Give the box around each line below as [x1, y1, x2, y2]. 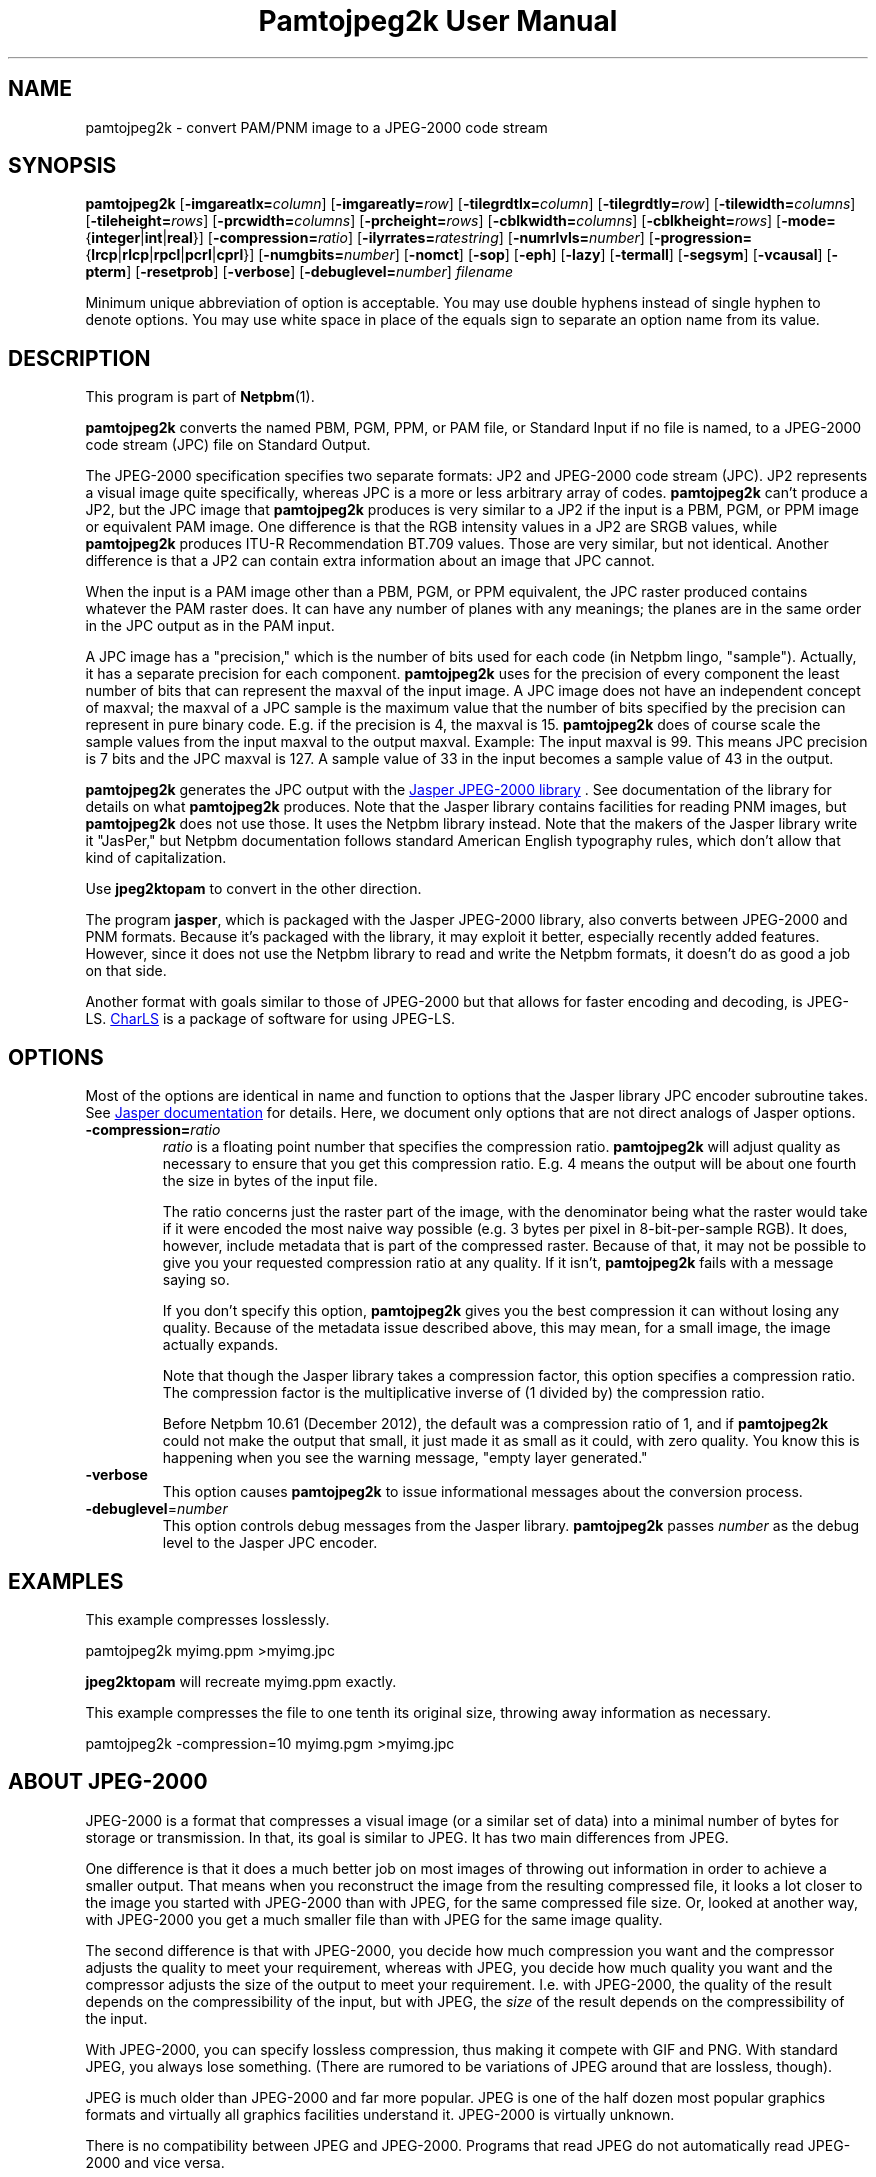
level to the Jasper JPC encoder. [162, 1534, 378, 1552]
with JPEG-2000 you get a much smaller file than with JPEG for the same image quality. [85, 1910, 663, 1928]
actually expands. [162, 1336, 279, 1354]
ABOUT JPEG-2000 [8, 1769, 208, 1795]
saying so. [162, 1271, 230, 1289]
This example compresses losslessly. [85, 1610, 330, 1628]
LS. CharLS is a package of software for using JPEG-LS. [85, 1010, 455, 1028]
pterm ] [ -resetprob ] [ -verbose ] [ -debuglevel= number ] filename [85, 263, 514, 281]
